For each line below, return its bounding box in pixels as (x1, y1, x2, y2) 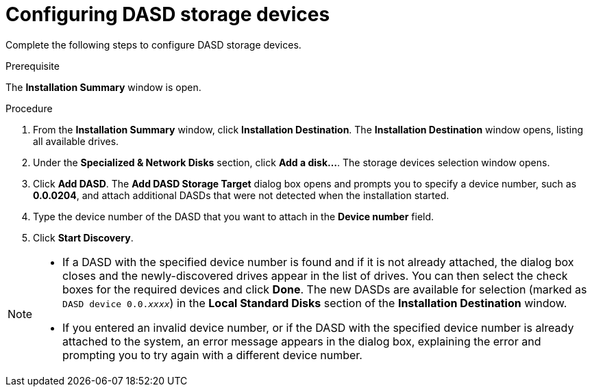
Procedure (5, 102, 53, 114)
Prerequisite (5, 60, 60, 72)
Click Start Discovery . (33, 231, 134, 244)
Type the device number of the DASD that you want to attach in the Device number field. (33, 210, 434, 222)
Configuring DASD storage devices (5, 3, 330, 26)
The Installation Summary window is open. (5, 81, 201, 93)
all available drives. (33, 135, 119, 147)
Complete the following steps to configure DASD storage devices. (5, 38, 301, 51)
